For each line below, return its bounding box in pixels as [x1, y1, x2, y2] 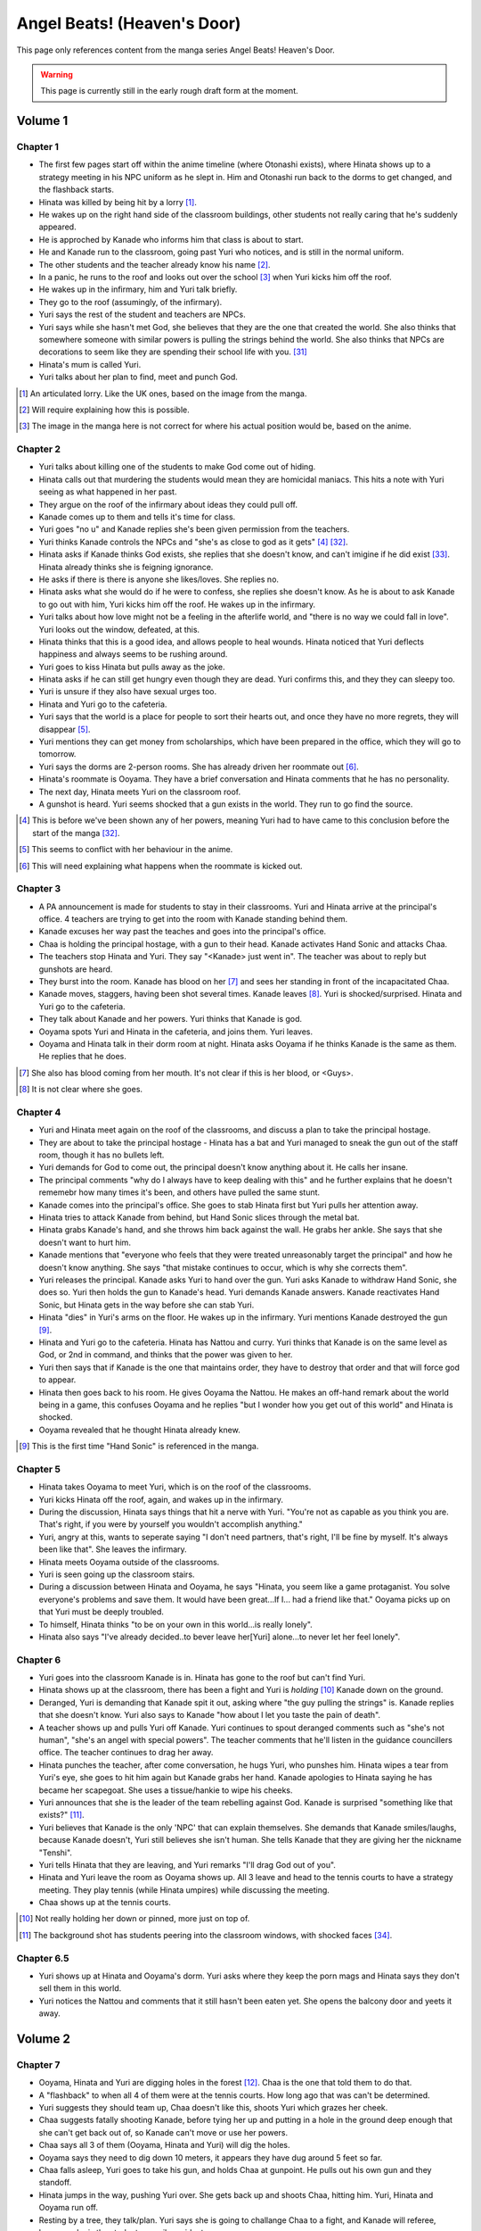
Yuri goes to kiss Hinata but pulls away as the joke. [38, 661, 225, 672]
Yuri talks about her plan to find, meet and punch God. [38, 371, 238, 383]
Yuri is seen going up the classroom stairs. [38, 1569, 195, 1580]
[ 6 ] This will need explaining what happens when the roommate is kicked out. [19, 860, 303, 871]
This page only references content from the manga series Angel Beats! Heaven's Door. [16, 45, 336, 55]
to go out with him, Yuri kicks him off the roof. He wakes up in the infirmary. [38, 599, 316, 610]
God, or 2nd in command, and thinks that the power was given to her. [38, 1349, 293, 1360]
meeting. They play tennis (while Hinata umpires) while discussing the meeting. [38, 1884, 330, 1895]
